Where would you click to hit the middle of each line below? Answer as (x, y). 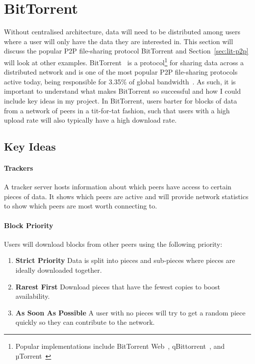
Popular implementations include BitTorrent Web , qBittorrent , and (120, 346)
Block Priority (29, 225)
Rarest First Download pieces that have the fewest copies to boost (118, 286)
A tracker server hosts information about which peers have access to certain (118, 187)
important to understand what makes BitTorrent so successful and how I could (123, 91)
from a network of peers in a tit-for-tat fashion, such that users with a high (117, 110)
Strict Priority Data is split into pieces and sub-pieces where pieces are (125, 260)
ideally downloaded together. (59, 270)
